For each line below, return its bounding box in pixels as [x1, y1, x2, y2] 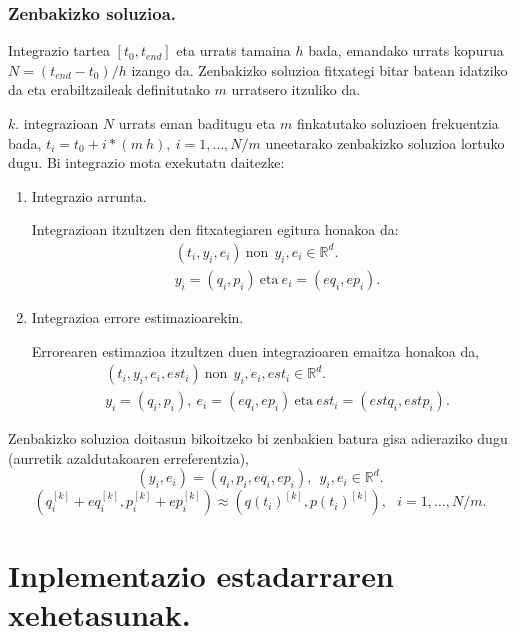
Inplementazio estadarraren [8, 554, 394, 595]
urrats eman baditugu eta [118, 113, 276, 133]
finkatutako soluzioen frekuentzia [296, 113, 499, 133]
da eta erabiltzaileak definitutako [8, 79, 210, 100]
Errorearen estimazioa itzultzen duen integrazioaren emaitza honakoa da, [31, 340, 480, 361]
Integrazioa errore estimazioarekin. [31, 307, 244, 328]
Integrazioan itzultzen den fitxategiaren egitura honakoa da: [31, 219, 399, 240]
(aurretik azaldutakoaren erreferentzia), [8, 447, 249, 468]
